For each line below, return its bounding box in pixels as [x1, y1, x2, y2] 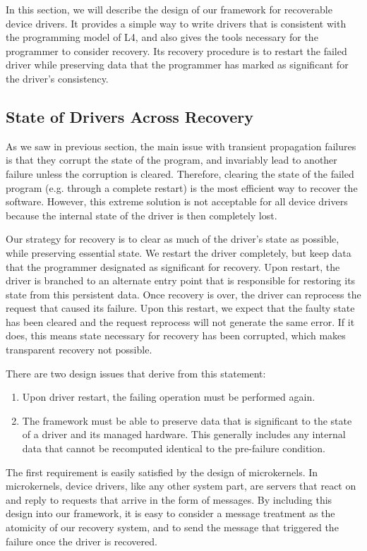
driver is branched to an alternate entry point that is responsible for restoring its [6, 273, 356, 288]
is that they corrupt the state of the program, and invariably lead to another [6, 152, 337, 167]
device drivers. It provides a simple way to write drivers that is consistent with [6, 16, 347, 30]
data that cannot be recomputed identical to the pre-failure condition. [22, 441, 325, 456]
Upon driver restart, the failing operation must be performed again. [22, 389, 315, 404]
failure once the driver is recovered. [6, 533, 157, 548]
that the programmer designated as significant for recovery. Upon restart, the [6, 259, 340, 274]
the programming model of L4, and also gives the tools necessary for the [6, 30, 318, 44]
